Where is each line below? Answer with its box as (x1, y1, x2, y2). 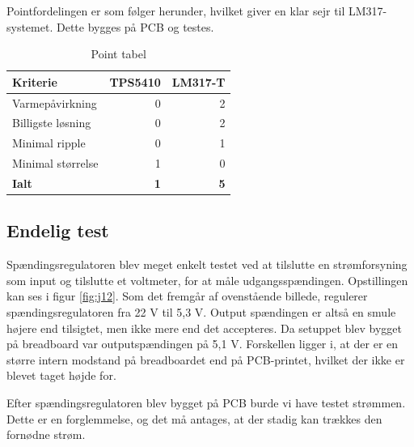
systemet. (6, 18, 53, 35)
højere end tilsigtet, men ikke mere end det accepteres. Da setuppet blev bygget (6, 319, 402, 336)
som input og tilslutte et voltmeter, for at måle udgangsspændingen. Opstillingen (6, 271, 408, 288)
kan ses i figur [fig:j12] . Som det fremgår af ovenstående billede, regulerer (6, 287, 368, 304)
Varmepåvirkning (12, 94, 97, 111)
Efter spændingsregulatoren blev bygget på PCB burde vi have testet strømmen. (6, 394, 406, 411)
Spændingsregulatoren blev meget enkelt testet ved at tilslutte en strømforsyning (6, 256, 408, 273)
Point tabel (91, 45, 146, 62)
